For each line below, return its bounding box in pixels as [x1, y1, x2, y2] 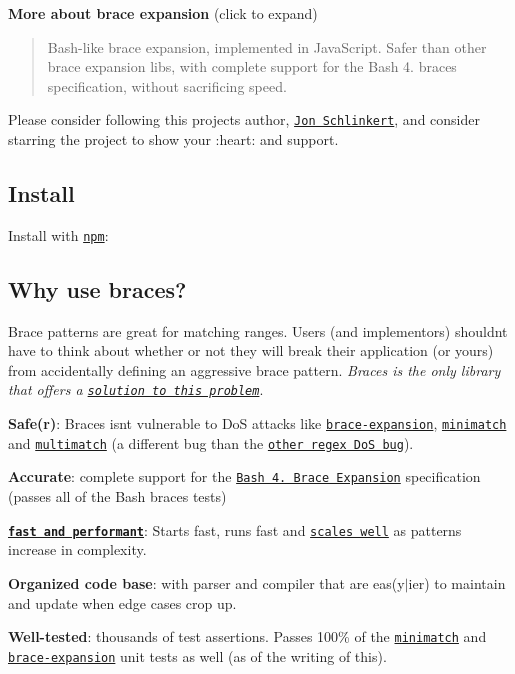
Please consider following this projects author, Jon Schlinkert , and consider [8, 109, 480, 130]
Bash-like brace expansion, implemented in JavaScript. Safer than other [47, 36, 487, 57]
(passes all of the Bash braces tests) [8, 486, 227, 507]
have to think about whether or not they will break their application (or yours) [8, 340, 494, 361]
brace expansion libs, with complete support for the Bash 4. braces [47, 56, 457, 77]
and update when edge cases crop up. [8, 592, 237, 613]
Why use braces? [8, 273, 187, 304]
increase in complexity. [8, 539, 147, 560]
